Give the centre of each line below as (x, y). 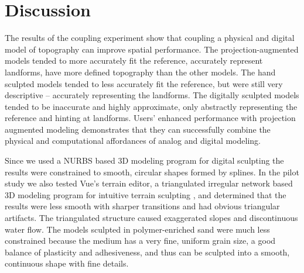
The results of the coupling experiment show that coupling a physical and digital (150, 38)
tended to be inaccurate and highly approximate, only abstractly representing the (151, 106)
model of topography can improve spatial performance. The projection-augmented (152, 49)
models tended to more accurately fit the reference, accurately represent (134, 61)
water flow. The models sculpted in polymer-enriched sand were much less (137, 229)
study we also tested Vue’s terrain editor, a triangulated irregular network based (149, 183)
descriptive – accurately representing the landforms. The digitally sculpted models (152, 95)
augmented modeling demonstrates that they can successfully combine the (138, 129)
